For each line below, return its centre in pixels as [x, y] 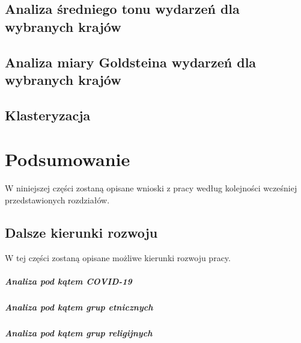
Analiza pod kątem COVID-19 [68, 281]
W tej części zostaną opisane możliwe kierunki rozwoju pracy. [118, 257]
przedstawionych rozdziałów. [57, 199]
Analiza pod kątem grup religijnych [79, 332]
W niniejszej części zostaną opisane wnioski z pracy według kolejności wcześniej [151, 188]
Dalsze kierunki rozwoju [81, 232]
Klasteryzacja [48, 115]
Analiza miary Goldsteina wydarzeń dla [131, 62]
